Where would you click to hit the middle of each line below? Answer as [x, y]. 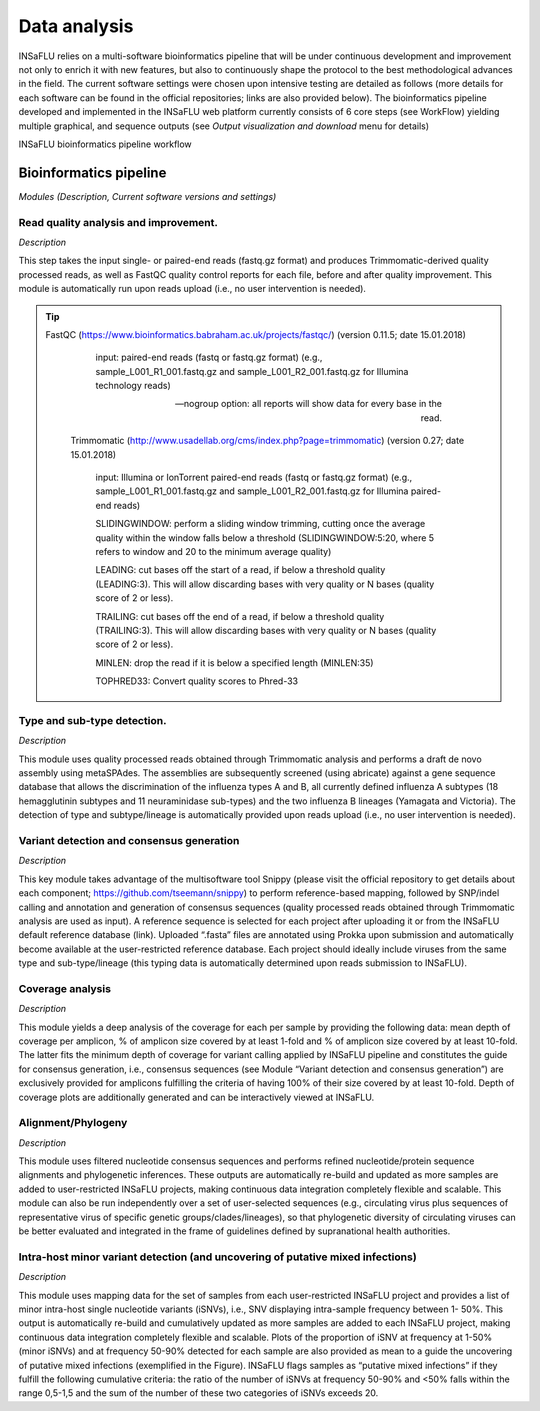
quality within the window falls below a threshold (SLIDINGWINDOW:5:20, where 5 [265, 537]
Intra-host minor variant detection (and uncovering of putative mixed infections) [217, 1257]
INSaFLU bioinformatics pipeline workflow [105, 144]
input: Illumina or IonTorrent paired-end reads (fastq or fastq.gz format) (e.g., [254, 477]
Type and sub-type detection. [92, 720]
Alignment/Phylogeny [73, 1123]
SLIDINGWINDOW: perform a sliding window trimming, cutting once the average [260, 524]
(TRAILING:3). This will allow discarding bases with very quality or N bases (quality [266, 630]
